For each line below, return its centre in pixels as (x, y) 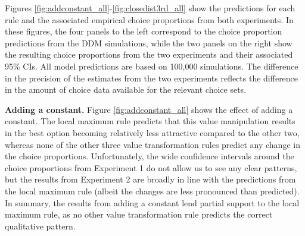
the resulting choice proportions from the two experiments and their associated (149, 54)
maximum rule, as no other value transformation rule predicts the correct (139, 214)
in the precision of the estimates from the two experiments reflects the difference (152, 78)
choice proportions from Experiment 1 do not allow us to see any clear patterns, (151, 167)
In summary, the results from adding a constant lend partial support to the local (152, 202)
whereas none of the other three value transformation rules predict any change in (152, 144)
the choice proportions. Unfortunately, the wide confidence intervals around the (150, 156)
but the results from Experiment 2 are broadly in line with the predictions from (150, 179)
